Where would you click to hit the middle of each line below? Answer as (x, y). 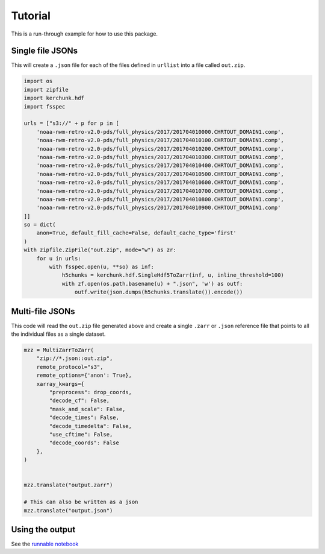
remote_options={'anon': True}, (84, 376)
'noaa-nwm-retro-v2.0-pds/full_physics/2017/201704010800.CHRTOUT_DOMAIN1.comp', (160, 199)
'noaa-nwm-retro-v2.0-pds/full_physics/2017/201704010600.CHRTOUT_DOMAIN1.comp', (160, 183)
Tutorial (31, 16)
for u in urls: (59, 258)
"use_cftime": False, (81, 434)
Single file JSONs (45, 51)
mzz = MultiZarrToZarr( (59, 350)
